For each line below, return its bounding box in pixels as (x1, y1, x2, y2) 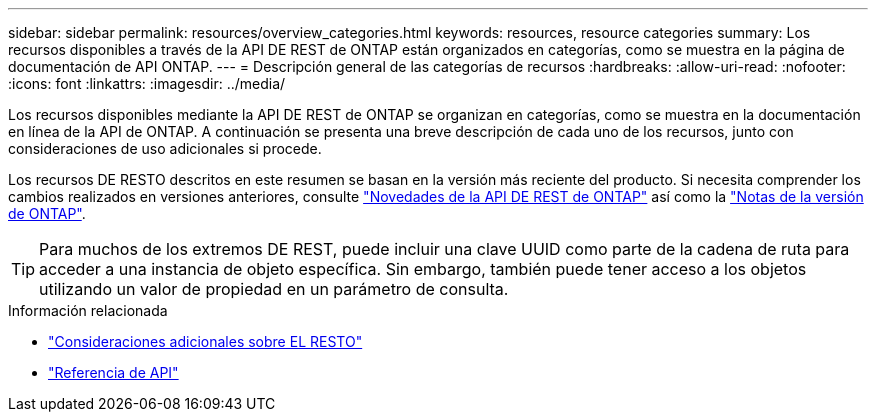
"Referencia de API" (48, 364, 179, 381)
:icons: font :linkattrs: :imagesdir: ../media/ (8, 75, 286, 92)
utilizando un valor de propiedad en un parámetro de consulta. (39, 279, 509, 299)
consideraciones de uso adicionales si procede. (8, 140, 322, 157)
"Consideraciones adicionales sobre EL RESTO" (48, 333, 363, 350)
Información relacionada (8, 302, 168, 319)
